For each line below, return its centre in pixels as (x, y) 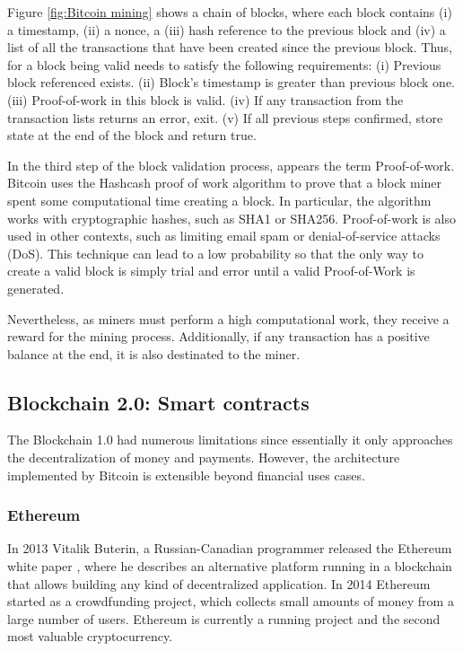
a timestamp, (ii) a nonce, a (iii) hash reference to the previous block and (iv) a (227, 29)
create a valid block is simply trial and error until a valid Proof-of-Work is (211, 271)
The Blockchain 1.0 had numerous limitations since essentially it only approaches (230, 440)
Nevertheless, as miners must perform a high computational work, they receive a (228, 318)
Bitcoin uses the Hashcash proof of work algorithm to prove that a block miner (225, 183)
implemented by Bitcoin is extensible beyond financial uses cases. (186, 475)
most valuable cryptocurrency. (90, 636)
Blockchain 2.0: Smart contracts (158, 402)
